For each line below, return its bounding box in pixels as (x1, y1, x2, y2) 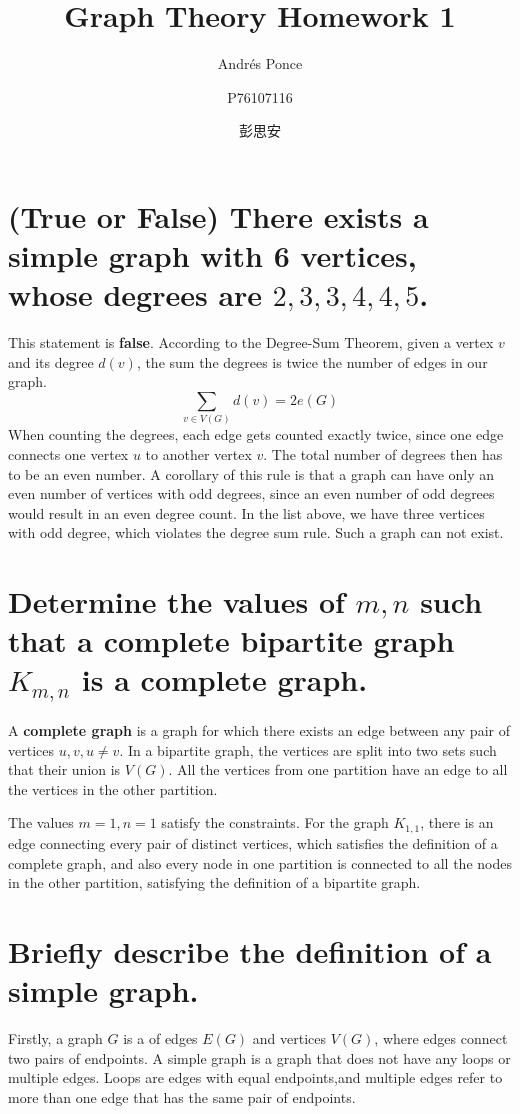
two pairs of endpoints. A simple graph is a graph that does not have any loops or (8, 1047, 511, 1068)
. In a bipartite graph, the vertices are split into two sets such (119, 739, 497, 760)
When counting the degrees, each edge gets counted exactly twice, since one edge (8, 424, 504, 445)
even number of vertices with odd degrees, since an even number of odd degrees (8, 483, 495, 504)
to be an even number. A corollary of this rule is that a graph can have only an (8, 463, 495, 484)
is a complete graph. (81, 659, 368, 700)
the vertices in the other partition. (8, 778, 218, 799)
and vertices (252, 1028, 327, 1049)
